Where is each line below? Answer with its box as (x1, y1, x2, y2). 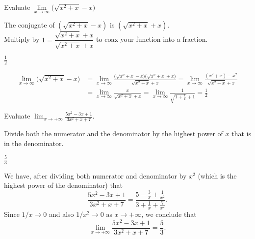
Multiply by (4, 34, 40, 44)
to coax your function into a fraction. (96, 34, 208, 44)
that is (231, 128, 252, 139)
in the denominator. (4, 138, 64, 148)
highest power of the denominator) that (4, 180, 123, 190)
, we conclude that (141, 209, 197, 219)
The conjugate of (4, 20, 55, 30)
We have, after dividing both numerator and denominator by (4, 170, 187, 180)
